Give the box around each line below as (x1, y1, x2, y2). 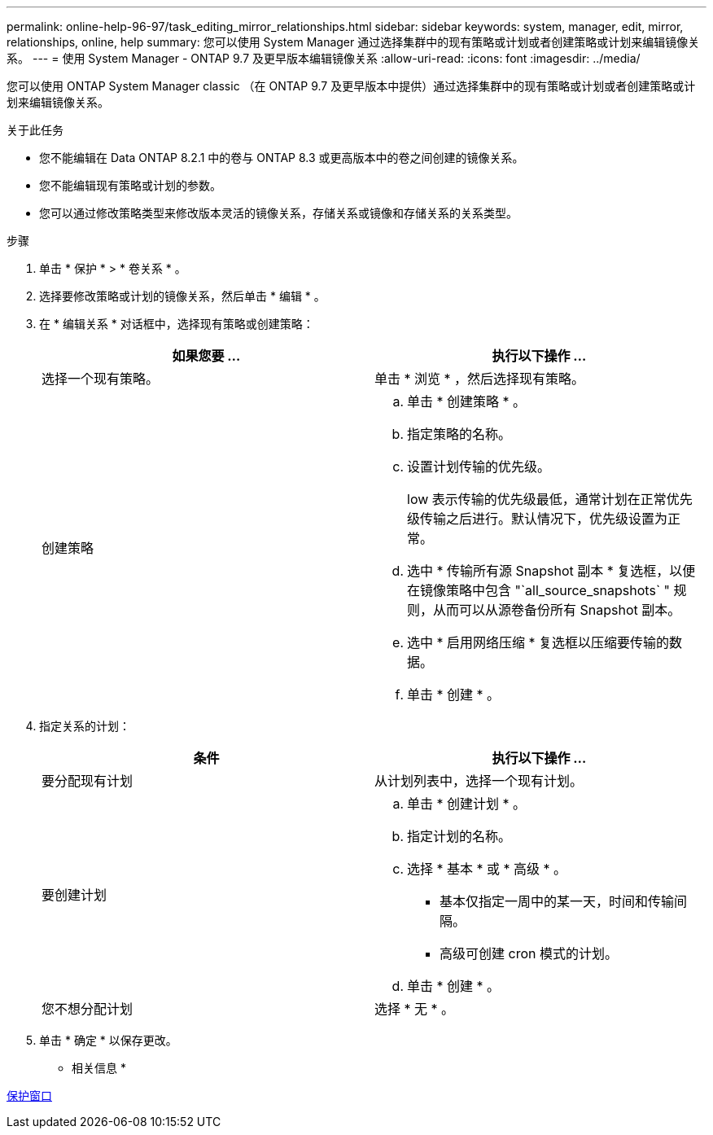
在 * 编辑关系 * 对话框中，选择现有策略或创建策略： (39, 317, 314, 331)
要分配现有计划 (42, 773, 133, 789)
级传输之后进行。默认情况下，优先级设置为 (407, 511, 668, 527)
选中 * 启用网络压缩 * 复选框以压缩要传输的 (407, 634, 670, 651)
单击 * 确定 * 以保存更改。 (39, 1033, 177, 1047)
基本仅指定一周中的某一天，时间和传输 (440, 893, 675, 909)
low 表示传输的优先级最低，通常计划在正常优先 (407, 491, 693, 507)
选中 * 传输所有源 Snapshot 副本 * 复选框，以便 (407, 563, 696, 579)
